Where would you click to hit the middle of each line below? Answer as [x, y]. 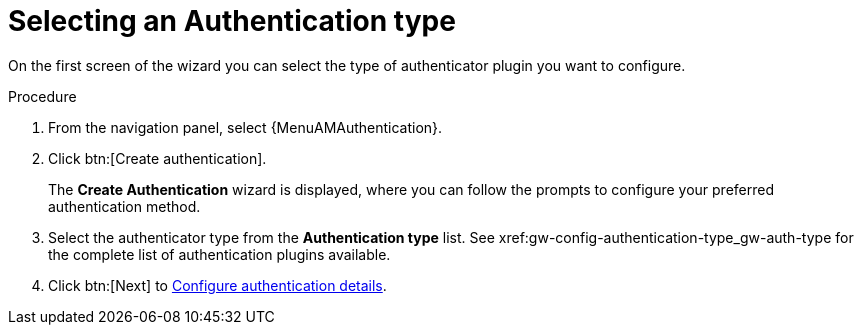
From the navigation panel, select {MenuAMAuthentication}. [245, 127]
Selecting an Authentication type [232, 21]
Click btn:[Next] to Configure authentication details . [217, 285]
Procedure [42, 96]
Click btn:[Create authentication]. [157, 158]
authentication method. [124, 206]
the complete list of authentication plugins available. [219, 254]
